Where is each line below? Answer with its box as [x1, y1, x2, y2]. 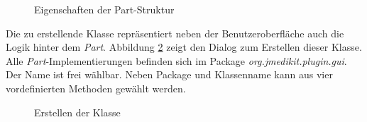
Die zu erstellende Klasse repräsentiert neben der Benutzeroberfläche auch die [6, 25, 344, 40]
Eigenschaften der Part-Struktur [34, 2, 175, 16]
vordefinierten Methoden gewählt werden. [6, 80, 186, 95]
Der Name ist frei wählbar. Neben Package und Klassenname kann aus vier [6, 67, 333, 82]
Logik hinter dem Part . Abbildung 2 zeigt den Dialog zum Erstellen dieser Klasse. [6, 39, 362, 54]
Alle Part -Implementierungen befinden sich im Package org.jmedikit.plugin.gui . [6, 53, 347, 68]
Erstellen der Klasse [34, 104, 121, 119]
